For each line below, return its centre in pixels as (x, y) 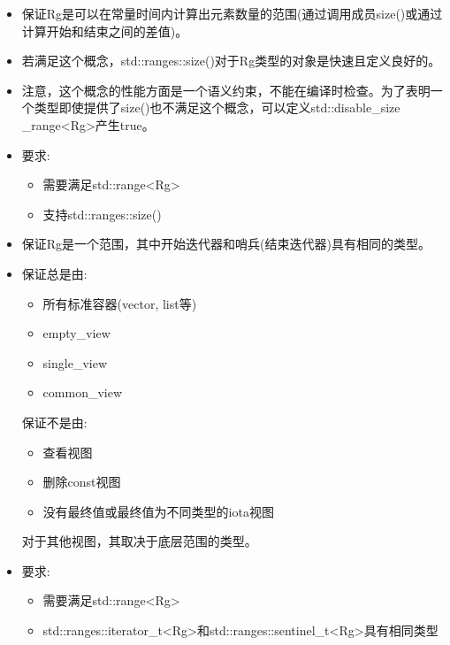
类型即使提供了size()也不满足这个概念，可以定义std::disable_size (217, 107)
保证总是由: (54, 273)
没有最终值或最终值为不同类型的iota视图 (158, 511)
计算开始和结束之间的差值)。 (105, 31)
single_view (75, 362)
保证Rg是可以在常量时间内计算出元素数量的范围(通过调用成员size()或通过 (232, 13)
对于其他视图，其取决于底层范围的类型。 (139, 541)
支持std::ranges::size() (102, 214)
